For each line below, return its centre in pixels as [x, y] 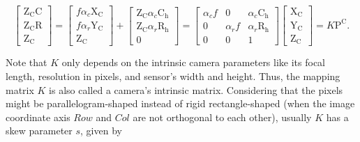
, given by [101, 131]
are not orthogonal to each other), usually [222, 117]
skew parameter [39, 131]
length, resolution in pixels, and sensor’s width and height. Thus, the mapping [173, 76]
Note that [27, 62]
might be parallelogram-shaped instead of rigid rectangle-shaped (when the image [180, 103]
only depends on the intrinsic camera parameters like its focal [194, 62]
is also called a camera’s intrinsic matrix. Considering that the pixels [196, 89]
